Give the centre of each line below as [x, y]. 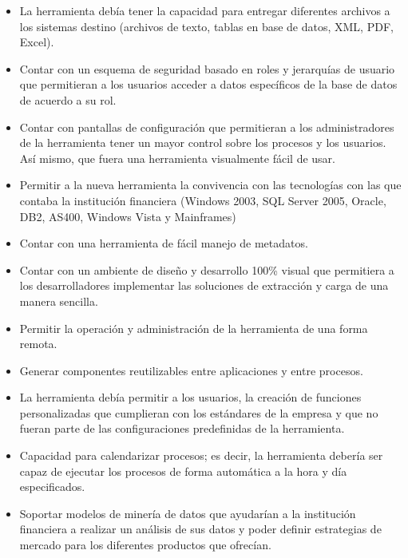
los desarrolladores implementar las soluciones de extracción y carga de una [204, 285]
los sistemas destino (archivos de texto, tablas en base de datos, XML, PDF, [206, 26]
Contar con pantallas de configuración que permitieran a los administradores [207, 127]
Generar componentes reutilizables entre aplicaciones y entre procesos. [191, 370]
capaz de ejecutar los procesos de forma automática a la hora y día [183, 471]
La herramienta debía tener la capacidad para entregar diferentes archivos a [205, 10]
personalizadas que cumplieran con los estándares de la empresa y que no [199, 412]
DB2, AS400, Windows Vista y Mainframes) [128, 216]
